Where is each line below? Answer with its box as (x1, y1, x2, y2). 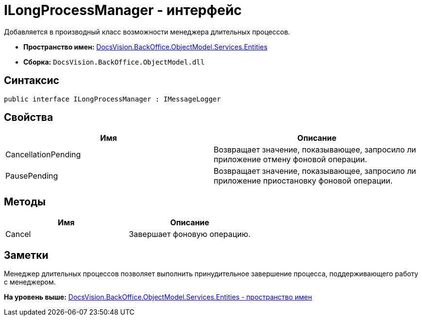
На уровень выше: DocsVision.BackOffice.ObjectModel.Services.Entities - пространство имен (4, 293, 312, 302)
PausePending (5, 171, 58, 181)
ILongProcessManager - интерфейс (4, 2, 242, 18)
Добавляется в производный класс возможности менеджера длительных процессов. (4, 27, 290, 36)
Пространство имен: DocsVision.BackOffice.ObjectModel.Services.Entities (23, 42, 268, 51)
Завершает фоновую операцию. (129, 229, 251, 239)
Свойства (4, 111, 53, 124)
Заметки (4, 249, 49, 261)
